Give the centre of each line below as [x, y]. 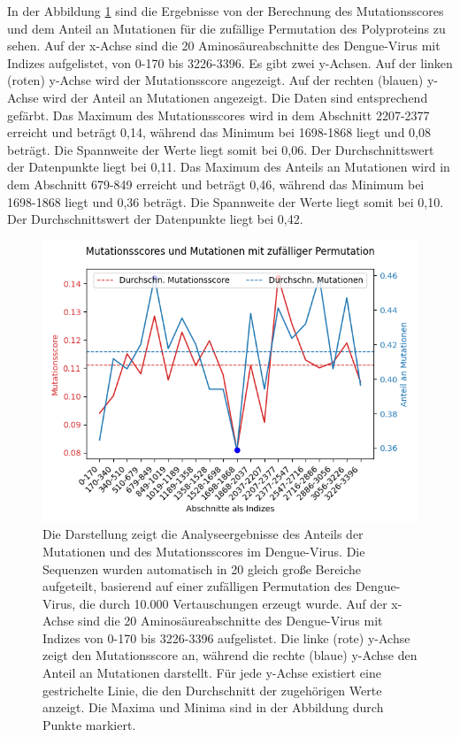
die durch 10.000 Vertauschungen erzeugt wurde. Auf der [233, 603]
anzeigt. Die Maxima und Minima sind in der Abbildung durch [213, 707]
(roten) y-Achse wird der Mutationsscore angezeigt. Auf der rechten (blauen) [215, 80]
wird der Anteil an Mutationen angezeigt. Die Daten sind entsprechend [235, 97]
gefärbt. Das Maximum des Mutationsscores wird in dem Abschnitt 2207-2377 [218, 115]
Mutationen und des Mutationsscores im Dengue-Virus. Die [204, 551]
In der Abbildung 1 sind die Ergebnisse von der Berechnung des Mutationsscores [226, 11]
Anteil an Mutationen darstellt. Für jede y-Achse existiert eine [212, 673]
